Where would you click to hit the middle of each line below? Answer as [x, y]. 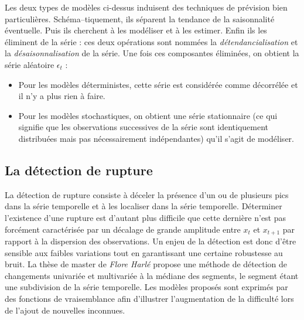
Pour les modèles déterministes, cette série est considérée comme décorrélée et [158, 84]
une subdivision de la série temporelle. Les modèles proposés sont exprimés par [146, 287]
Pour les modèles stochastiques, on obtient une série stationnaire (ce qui [148, 115]
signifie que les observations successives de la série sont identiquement [144, 127]
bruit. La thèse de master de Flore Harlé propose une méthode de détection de [146, 264]
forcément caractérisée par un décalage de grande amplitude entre [123, 229]
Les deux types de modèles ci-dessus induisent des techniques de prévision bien [146, 7]
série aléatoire [30, 64]
